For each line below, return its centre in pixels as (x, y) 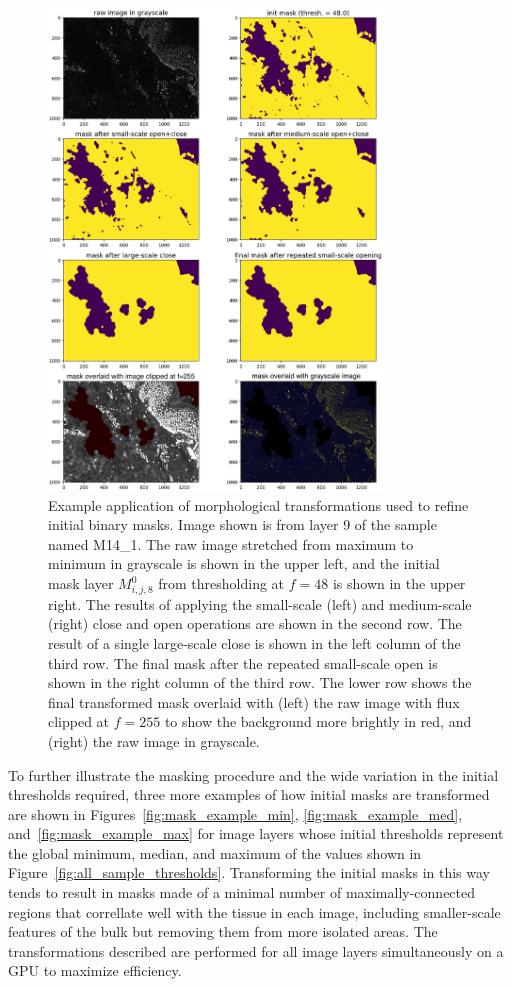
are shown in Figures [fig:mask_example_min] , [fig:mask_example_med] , (235, 813)
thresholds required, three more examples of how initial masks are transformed (249, 794)
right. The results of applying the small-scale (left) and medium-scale (260, 603)
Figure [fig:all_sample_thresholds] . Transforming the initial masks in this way (249, 872)
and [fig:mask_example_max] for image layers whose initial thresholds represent (256, 833)
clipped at (79, 721)
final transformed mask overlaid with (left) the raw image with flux (254, 701)
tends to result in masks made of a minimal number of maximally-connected (242, 892)
